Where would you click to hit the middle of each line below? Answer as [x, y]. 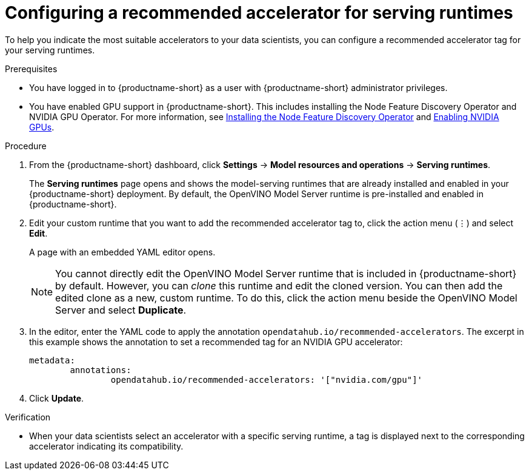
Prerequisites [31, 69]
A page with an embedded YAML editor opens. [122, 252]
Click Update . [57, 398]
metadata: [52, 360]
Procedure [26, 146]
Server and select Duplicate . [121, 310]
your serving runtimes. [50, 50]
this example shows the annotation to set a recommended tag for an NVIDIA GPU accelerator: [216, 342]
